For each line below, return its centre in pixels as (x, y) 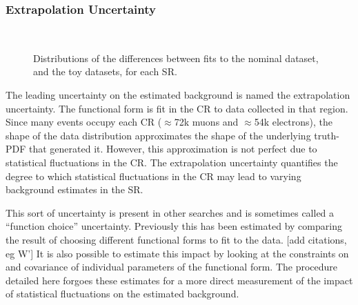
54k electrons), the (293, 122)
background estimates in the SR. (74, 189)
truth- (327, 135)
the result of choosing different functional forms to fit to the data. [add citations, (176, 239)
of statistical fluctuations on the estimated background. (122, 294)
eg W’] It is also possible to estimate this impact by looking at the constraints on (177, 253)
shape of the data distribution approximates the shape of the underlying (158, 135)
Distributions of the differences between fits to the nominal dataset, (176, 58)
